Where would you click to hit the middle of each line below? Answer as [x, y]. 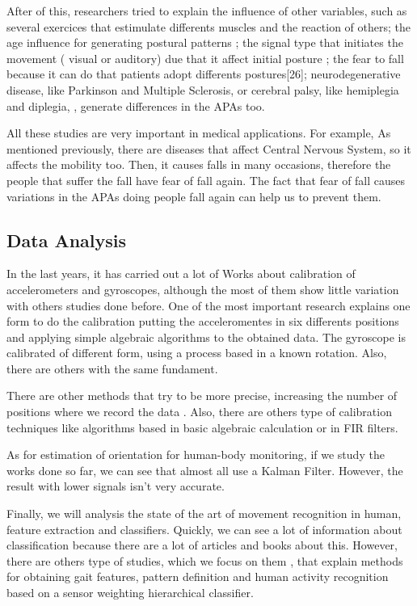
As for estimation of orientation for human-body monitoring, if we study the [196, 455]
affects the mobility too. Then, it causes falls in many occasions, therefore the [199, 164]
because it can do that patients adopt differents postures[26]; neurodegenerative [204, 74]
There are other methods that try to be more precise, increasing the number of [202, 396]
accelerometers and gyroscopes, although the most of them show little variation [203, 289]
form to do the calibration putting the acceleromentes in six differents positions [203, 321]
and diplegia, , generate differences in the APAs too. [136, 105]
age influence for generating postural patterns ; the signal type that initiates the [205, 42]
